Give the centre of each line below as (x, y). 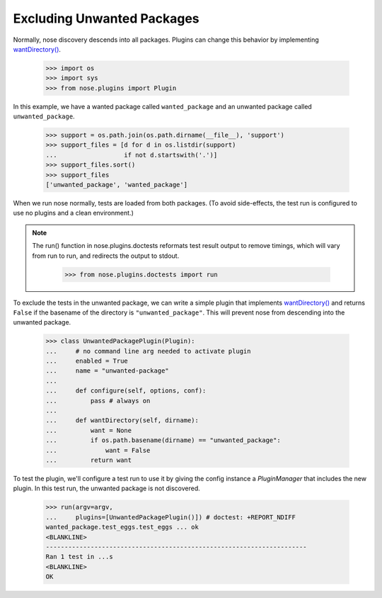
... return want (89, 460)
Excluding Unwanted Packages (106, 18)
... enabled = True (87, 361)
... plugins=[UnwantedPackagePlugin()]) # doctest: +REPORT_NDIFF (171, 517)
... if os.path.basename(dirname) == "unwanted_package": (163, 440)
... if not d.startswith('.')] (132, 155)
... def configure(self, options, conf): (126, 391)
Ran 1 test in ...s (79, 557)
